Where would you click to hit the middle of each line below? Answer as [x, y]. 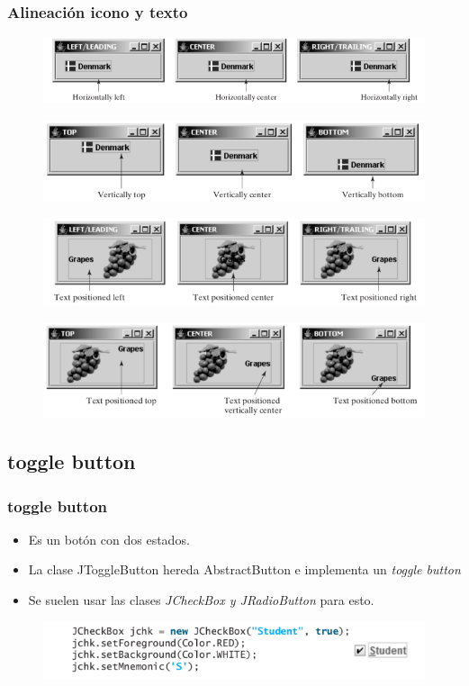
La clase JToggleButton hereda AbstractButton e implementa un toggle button [244, 569]
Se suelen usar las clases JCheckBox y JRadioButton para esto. [201, 600]
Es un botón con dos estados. [109, 539]
